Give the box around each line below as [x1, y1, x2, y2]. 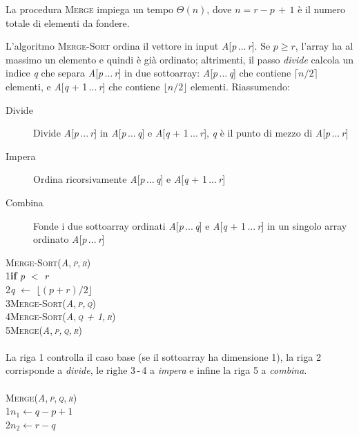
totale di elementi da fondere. [6, 15, 130, 30]
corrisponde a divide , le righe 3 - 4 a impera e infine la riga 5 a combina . [6, 363, 307, 377]
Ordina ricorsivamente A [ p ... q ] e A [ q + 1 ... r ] [33, 172, 226, 186]
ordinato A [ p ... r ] [33, 232, 105, 246]
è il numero [298, 2, 346, 16]
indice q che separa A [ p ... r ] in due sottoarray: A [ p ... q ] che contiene [6, 66, 291, 80]
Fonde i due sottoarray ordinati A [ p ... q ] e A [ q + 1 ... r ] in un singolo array [33, 218, 347, 232]
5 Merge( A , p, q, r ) [6, 322, 82, 337]
